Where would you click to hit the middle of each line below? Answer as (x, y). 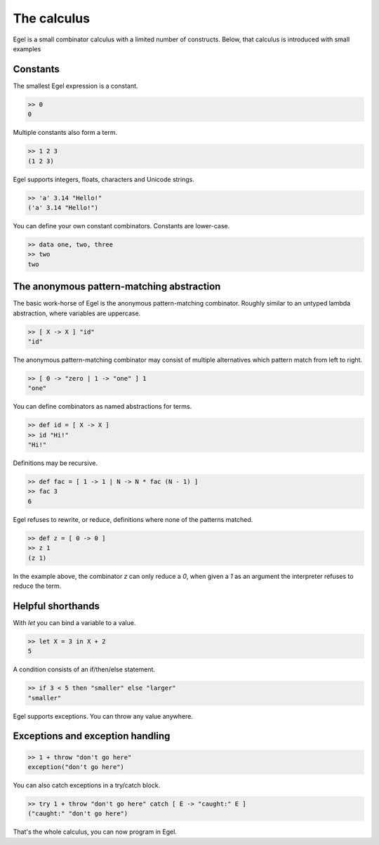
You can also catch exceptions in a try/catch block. (87, 785)
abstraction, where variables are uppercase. (77, 313)
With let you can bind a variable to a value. (74, 622)
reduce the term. (37, 586)
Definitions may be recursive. (55, 463)
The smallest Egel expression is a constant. (75, 86)
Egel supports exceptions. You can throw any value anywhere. (103, 716)
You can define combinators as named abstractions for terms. (102, 407)
